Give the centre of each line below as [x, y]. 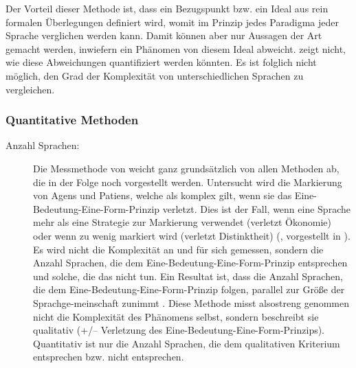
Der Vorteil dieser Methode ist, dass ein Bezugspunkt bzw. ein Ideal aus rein [167, 8]
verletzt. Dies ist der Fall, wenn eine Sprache [256, 208]
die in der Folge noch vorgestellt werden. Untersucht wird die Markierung [188, 182]
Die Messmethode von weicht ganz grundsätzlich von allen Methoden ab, [186, 168]
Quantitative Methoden [72, 120]
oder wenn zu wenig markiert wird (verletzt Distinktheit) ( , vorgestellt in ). [192, 235]
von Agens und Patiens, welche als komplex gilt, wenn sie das [163, 195]
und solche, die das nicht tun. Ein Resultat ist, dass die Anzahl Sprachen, [188, 276]
